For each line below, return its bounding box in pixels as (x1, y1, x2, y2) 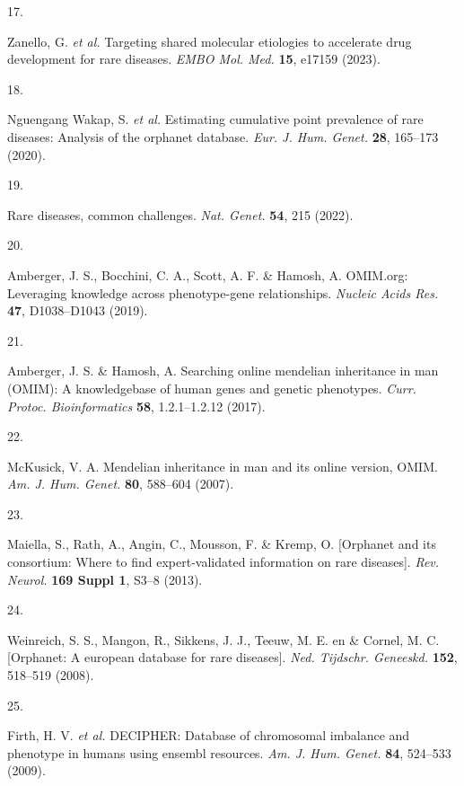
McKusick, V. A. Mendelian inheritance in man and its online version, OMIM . (7, 456, 438, 475)
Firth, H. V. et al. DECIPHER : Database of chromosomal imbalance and (7, 726, 410, 745)
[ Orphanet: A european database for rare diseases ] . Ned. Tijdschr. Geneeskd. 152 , (7, 648, 458, 667)
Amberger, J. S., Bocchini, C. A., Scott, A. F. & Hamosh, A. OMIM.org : (7, 265, 408, 284)
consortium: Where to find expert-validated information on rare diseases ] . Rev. (7, 552, 440, 571)
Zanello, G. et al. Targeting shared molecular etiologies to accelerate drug (7, 31, 412, 50)
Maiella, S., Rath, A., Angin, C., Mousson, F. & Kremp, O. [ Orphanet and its (7, 534, 436, 553)
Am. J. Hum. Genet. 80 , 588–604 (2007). (7, 474, 234, 493)
